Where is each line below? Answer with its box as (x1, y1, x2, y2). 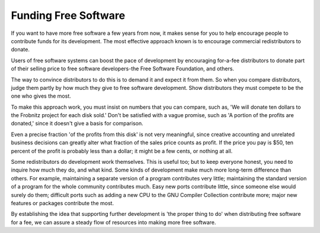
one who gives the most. (11, 92, 71, 100)
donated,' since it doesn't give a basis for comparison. (11, 120, 143, 127)
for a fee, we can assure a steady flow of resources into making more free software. (11, 219, 216, 226)
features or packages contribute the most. (11, 199, 114, 206)
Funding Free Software (11, 9, 126, 22)
